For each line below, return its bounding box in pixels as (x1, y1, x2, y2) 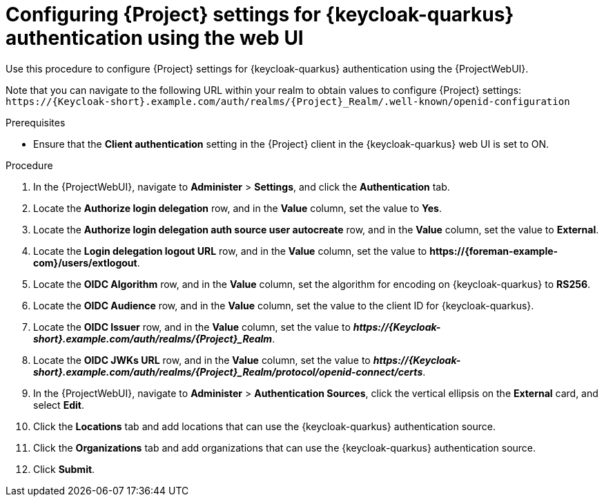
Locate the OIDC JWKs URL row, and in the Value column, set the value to (33, 354, 371, 366)
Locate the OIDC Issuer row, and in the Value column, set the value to (33, 320, 351, 333)
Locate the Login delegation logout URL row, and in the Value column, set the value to (33, 244, 427, 257)
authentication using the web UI (6, 26, 304, 50)
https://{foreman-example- (429, 244, 558, 257)
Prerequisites (6, 116, 66, 128)
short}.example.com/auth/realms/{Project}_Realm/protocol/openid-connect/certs (33, 365, 423, 378)
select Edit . (33, 398, 84, 411)
